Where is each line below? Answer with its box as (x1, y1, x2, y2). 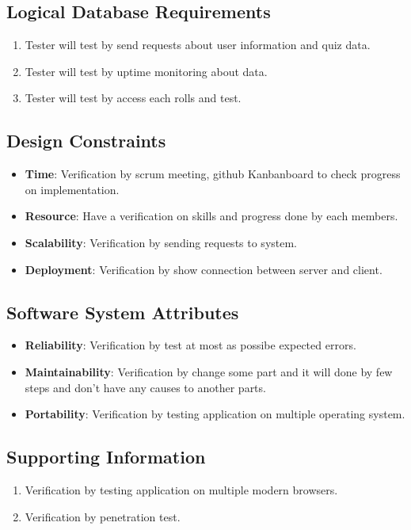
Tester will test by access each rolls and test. (25, 90, 242, 106)
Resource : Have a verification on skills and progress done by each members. (25, 208, 398, 224)
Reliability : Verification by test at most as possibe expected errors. (25, 337, 356, 353)
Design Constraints (6, 128, 166, 153)
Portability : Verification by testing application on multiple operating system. (25, 406, 405, 422)
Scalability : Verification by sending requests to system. (25, 234, 298, 250)
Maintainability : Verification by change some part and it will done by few (25, 363, 393, 379)
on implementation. (25, 181, 120, 197)
